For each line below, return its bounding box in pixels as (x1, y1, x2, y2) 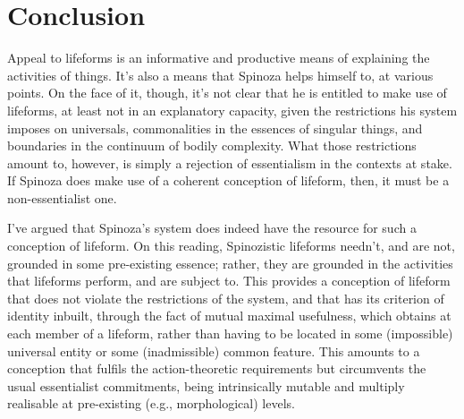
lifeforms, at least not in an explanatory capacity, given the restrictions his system (7, 100, 458, 119)
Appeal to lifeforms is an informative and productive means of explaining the (7, 48, 430, 67)
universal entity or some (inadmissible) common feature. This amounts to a (7, 341, 420, 360)
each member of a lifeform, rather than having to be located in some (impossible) (7, 324, 453, 343)
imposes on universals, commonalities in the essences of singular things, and (7, 118, 423, 137)
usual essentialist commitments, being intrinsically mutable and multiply (7, 376, 405, 395)
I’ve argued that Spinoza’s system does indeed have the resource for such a (7, 218, 417, 237)
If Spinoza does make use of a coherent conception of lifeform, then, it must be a (7, 171, 450, 190)
